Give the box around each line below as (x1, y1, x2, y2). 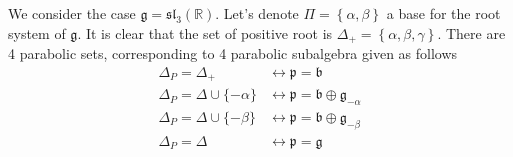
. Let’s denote (215, 3, 299, 23)
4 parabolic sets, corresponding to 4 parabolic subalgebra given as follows (8, 43, 458, 64)
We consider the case (8, 3, 136, 23)
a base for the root (386, 3, 501, 23)
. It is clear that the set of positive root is (77, 22, 333, 43)
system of (8, 22, 66, 43)
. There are (437, 22, 506, 43)
